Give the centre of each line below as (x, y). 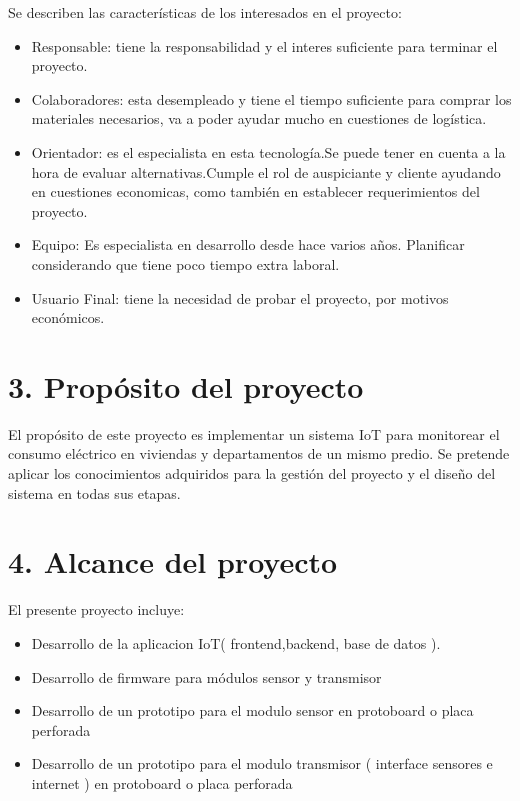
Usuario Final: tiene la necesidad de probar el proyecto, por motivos (240, 297)
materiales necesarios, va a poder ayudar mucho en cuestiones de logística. (259, 118)
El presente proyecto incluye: (96, 609)
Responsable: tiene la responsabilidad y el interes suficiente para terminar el (264, 45)
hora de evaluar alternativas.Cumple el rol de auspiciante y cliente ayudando (266, 171)
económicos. (68, 317)
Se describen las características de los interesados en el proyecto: (205, 12)
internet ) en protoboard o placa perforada (162, 782)
